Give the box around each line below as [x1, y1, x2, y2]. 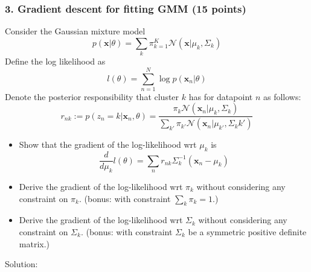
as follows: [263, 90, 301, 103]
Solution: [5, 258, 38, 270]
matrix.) [19, 237, 50, 250]
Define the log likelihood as [5, 55, 106, 68]
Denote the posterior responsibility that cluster [5, 90, 179, 103]
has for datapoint [188, 90, 253, 103]
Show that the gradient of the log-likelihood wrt [19, 138, 197, 151]
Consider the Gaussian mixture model [5, 25, 146, 37]
